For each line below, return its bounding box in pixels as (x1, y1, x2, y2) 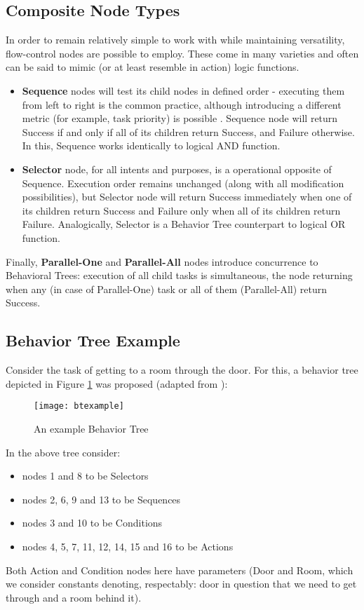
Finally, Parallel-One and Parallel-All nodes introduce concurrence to (6, 254, 318, 269)
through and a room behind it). (6, 590, 142, 604)
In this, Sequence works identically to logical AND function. (22, 138, 281, 153)
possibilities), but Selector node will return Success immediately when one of (22, 189, 352, 204)
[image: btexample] (34, 401, 124, 412)
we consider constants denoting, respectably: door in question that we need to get (6, 576, 357, 591)
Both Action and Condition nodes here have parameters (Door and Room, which (6, 562, 353, 577)
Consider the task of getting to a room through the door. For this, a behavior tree (6, 362, 358, 377)
